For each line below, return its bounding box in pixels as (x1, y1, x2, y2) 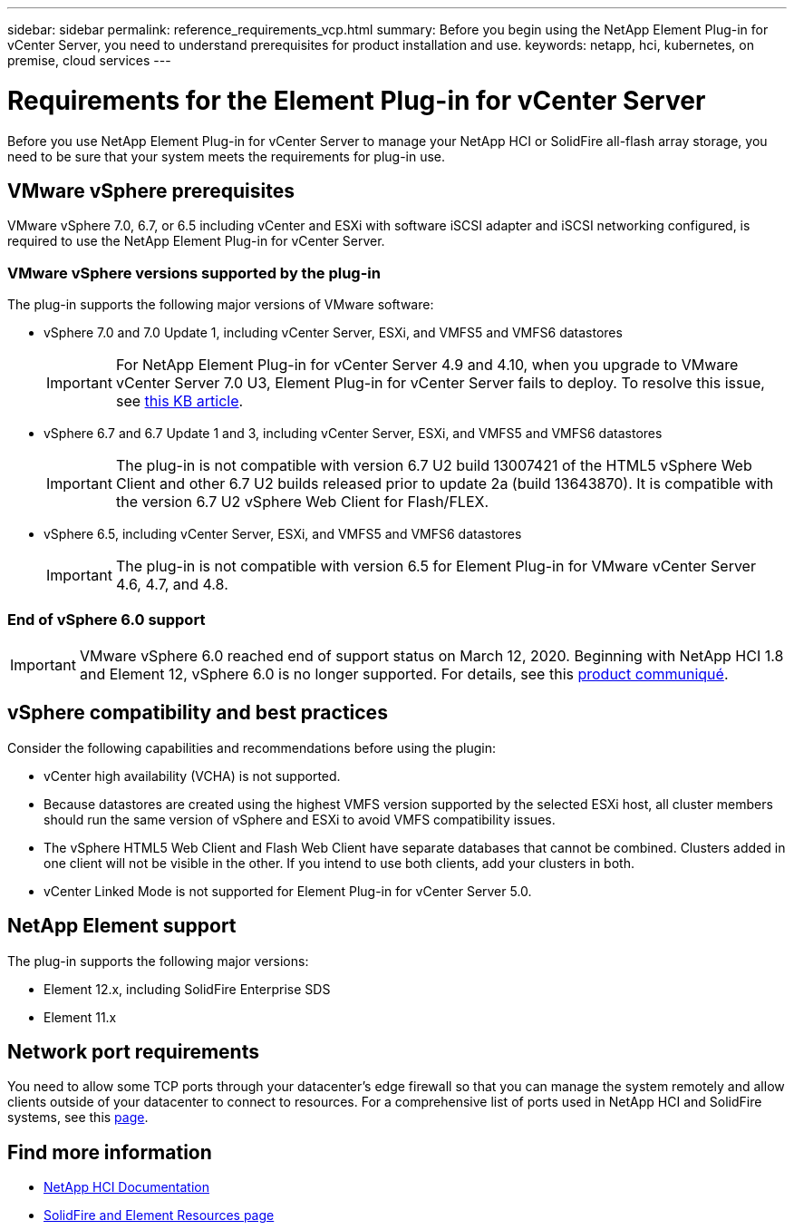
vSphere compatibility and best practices (7, 701, 388, 725)
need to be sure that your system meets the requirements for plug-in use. (7, 148, 446, 164)
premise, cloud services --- (7, 53, 171, 68)
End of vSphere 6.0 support (7, 610, 206, 630)
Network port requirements (7, 1040, 259, 1063)
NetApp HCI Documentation (44, 1179, 209, 1196)
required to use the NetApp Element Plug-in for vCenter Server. (7, 233, 385, 249)
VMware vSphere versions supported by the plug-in (7, 263, 381, 282)
